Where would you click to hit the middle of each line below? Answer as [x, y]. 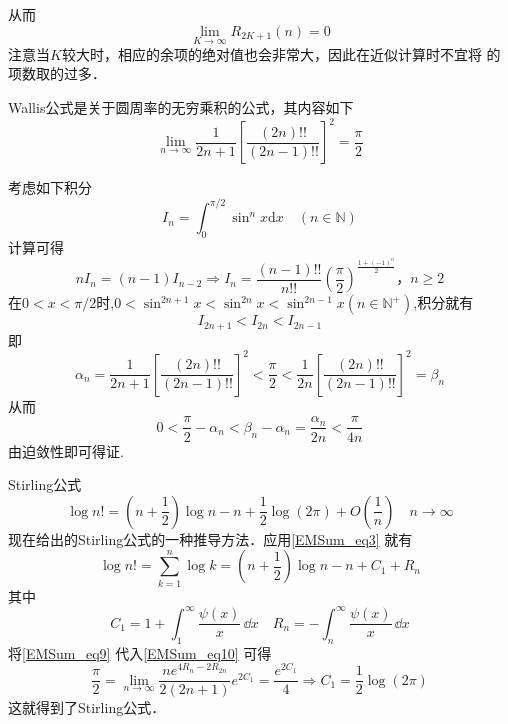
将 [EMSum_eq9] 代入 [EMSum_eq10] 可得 [140, 652]
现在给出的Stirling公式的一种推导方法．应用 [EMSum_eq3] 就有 [210, 538]
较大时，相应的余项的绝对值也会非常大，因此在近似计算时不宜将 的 [281, 53]
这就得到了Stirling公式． [87, 707]
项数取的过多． [57, 73]
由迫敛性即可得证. [66, 450]
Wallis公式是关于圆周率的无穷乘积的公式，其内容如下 [181, 107]
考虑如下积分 [50, 187]
